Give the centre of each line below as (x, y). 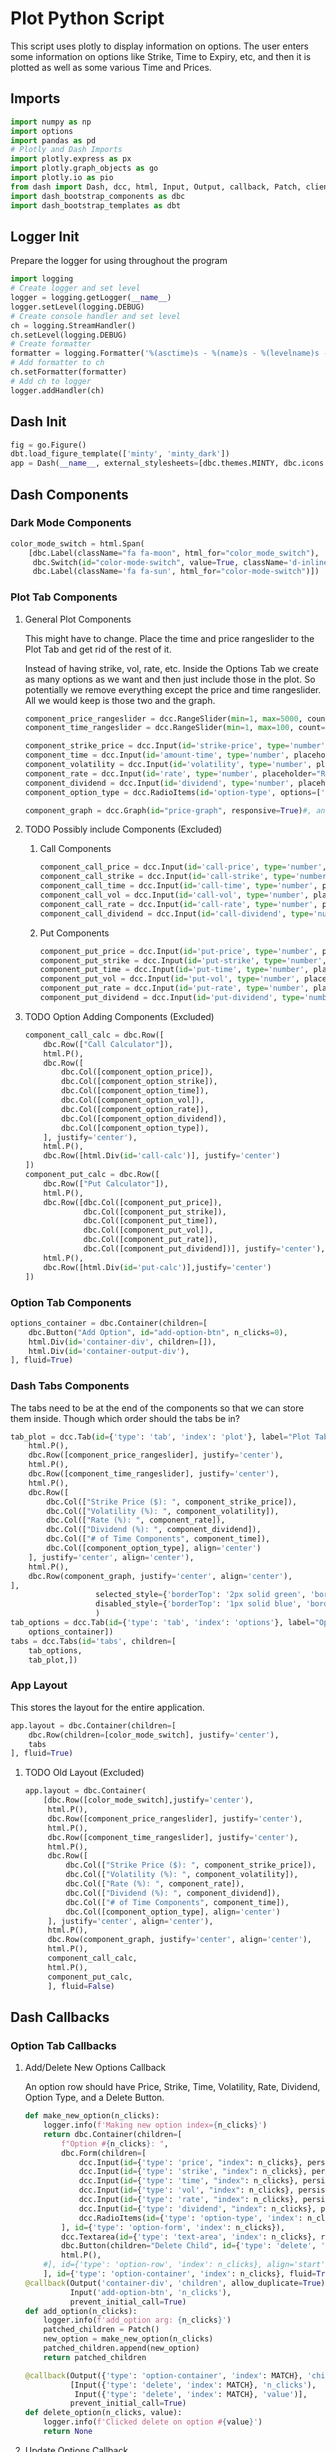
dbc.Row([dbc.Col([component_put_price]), (133, 1202)
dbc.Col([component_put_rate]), (150, 1240)
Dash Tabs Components (70, 1386)
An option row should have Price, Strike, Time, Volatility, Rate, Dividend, (172, 2087)
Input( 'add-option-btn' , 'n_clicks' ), (150, 2292)
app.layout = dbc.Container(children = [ (93, 1725)
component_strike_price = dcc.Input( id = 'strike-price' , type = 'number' (175, 746)
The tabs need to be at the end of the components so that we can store (157, 1408)
